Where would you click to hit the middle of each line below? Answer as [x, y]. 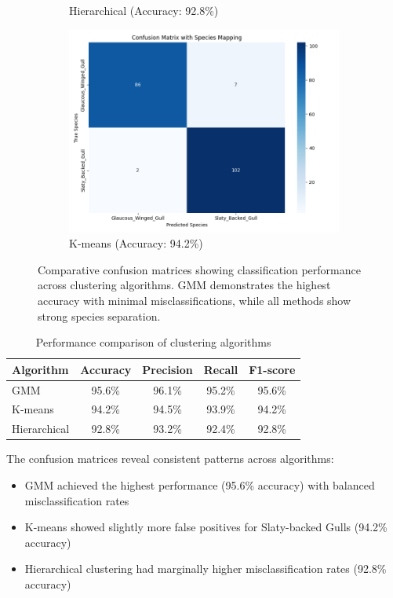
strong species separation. [99, 316]
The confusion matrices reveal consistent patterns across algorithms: [170, 459]
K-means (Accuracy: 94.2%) [136, 243]
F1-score [272, 369]
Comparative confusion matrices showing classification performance [199, 269]
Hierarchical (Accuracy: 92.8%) [144, 10]
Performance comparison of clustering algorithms [153, 342]
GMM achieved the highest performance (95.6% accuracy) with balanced [200, 484]
